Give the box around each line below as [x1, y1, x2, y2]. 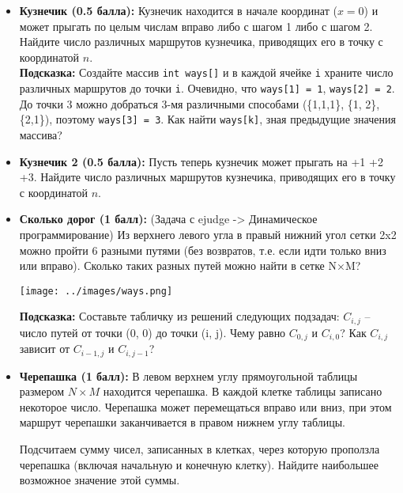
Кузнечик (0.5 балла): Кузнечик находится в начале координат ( [19, 2, 337, 18]
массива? [19, 126, 62, 142]
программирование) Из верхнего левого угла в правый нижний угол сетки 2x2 [19, 226, 397, 242]
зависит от [19, 340, 70, 357]
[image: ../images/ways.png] [19, 285, 173, 297]
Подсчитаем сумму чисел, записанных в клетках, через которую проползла [19, 441, 380, 457]
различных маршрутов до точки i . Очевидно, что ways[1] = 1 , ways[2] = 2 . [19, 80, 395, 97]
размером [19, 383, 65, 400]
